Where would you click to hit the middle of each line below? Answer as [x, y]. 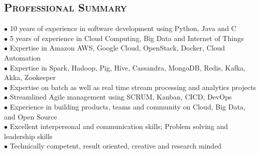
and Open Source [31, 116]
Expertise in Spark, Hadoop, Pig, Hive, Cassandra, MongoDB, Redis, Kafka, [127, 67]
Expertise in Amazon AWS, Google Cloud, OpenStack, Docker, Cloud [117, 48]
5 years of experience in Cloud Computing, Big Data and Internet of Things [127, 38]
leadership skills [28, 136]
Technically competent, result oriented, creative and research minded [116, 146]
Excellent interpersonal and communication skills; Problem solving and [119, 126]
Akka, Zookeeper [30, 77]
